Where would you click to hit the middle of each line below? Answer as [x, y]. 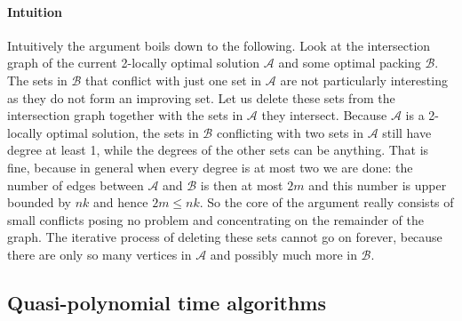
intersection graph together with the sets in [125, 115]
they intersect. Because [324, 115]
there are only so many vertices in [100, 254]
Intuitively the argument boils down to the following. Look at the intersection [219, 45]
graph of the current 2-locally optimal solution [134, 63]
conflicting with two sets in [290, 132]
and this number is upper [378, 185]
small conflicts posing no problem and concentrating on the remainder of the [216, 219]
